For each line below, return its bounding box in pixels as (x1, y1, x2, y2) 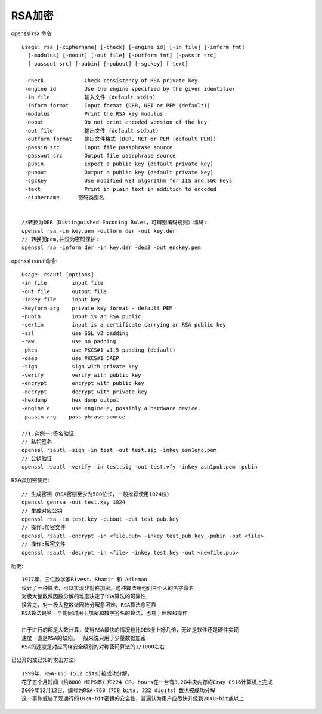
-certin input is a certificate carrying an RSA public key (21, 321, 226, 328)
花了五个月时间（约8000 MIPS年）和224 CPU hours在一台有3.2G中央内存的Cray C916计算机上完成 (21, 678, 273, 685)
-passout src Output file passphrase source (24, 152, 176, 159)
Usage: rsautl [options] (21, 272, 94, 278)
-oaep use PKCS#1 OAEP (21, 355, 119, 361)
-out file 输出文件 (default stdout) (24, 127, 159, 134)
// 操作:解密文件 (21, 541, 66, 547)
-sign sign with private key (21, 363, 138, 370)
